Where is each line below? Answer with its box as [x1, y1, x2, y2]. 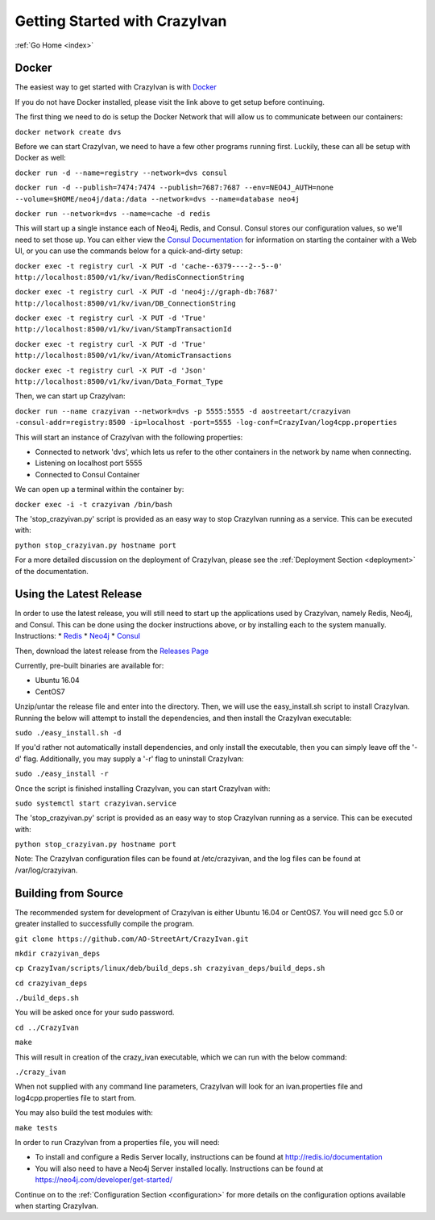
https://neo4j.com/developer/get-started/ [35, 1175, 173, 1185]
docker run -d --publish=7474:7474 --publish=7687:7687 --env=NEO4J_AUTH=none [14, 183, 334, 193]
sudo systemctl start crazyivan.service [14, 798, 177, 808]
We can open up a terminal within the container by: [14, 485, 184, 494]
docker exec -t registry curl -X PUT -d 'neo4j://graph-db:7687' [14, 287, 279, 297]
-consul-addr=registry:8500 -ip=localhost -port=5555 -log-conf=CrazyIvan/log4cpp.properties [14, 418, 398, 427]
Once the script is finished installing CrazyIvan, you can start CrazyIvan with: [14, 783, 271, 793]
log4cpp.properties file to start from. [14, 1093, 136, 1102]
